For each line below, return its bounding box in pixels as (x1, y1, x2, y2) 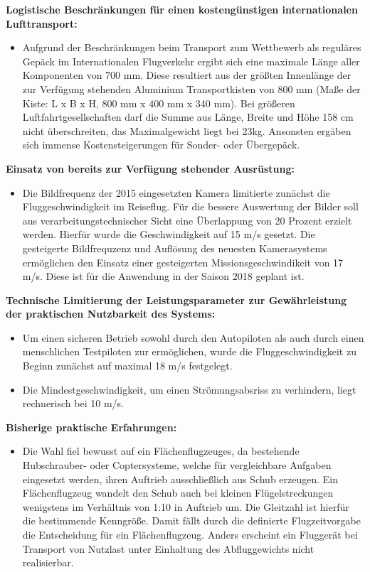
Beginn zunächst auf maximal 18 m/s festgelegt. (22, 358, 233, 373)
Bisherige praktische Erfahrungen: (6, 419, 177, 434)
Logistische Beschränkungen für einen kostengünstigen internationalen (6, 2, 358, 16)
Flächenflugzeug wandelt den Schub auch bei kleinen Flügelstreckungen (22, 485, 334, 500)
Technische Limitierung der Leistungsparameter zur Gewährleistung (6, 292, 347, 307)
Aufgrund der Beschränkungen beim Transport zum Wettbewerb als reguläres (22, 40, 361, 55)
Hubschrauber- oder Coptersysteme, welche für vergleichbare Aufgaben (22, 458, 332, 473)
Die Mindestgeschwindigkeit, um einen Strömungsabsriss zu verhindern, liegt (22, 382, 356, 396)
